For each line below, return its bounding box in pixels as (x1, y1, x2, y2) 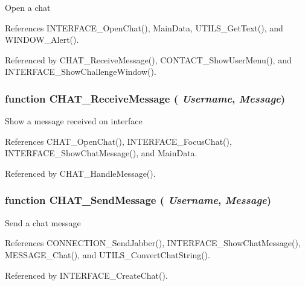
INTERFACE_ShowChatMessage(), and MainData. (5, 147, 197, 159)
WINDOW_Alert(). (5, 33, 79, 46)
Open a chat (5, 1, 51, 13)
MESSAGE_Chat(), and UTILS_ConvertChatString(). (5, 248, 210, 261)
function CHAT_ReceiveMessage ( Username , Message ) (5, 91, 286, 106)
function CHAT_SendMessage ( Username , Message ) (5, 192, 272, 208)
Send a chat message (5, 216, 81, 229)
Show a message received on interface (5, 115, 143, 127)
